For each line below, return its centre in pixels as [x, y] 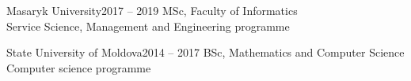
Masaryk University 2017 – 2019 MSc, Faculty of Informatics [152, 10]
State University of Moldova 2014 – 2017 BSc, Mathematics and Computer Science [205, 52]
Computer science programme [79, 67]
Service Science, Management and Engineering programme [148, 26]
